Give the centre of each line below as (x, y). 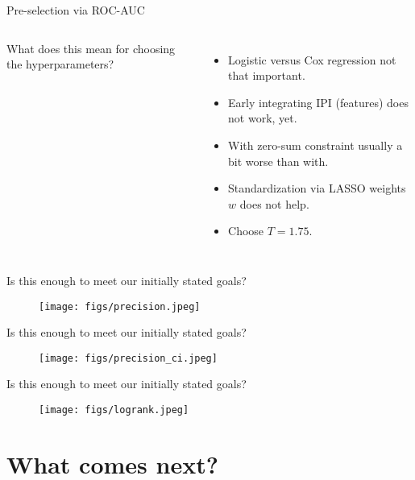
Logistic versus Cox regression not (312, 59)
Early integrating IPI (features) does (318, 102)
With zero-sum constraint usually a (315, 145)
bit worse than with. (278, 161)
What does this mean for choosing (91, 48)
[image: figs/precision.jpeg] (120, 306)
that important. (267, 75)
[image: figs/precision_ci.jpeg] (128, 358)
